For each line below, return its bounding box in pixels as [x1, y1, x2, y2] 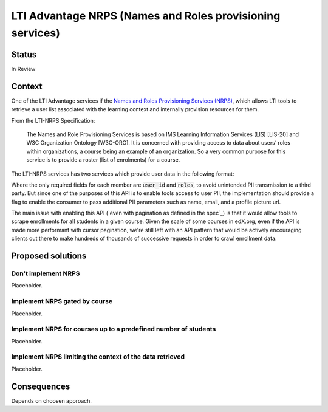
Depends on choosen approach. [11, 397, 92, 404]
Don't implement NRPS [11, 269, 80, 278]
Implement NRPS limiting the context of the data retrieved [11, 352, 185, 361]
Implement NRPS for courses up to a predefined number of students [11, 325, 216, 334]
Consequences [11, 381, 70, 391]
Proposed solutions [11, 251, 87, 261]
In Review [11, 65, 36, 72]
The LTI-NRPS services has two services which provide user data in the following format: [11, 170, 234, 177]
